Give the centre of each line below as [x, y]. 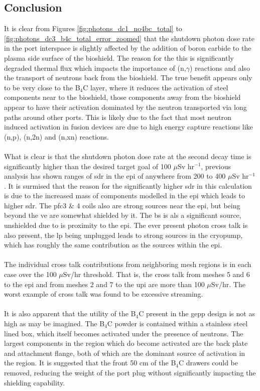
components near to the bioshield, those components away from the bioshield [122, 97]
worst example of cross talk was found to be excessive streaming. [104, 294]
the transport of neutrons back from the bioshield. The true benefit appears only [128, 78]
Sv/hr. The [228, 284]
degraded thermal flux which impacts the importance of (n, [95, 68]
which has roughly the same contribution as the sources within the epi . [113, 245]
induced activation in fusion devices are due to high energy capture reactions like [128, 127]
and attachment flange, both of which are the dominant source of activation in [125, 353]
